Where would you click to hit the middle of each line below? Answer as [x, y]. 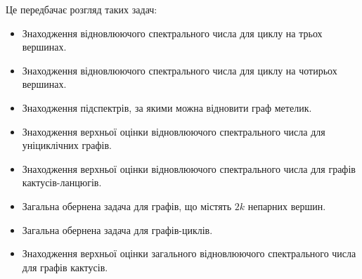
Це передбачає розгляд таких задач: [82, 9]
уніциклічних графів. [67, 145]
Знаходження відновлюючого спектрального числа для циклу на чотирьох [180, 70]
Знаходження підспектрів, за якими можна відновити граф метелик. [167, 107]
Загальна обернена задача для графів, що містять [127, 206]
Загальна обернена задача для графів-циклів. [117, 229]
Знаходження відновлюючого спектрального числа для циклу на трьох [172, 33]
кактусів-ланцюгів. [62, 182]
